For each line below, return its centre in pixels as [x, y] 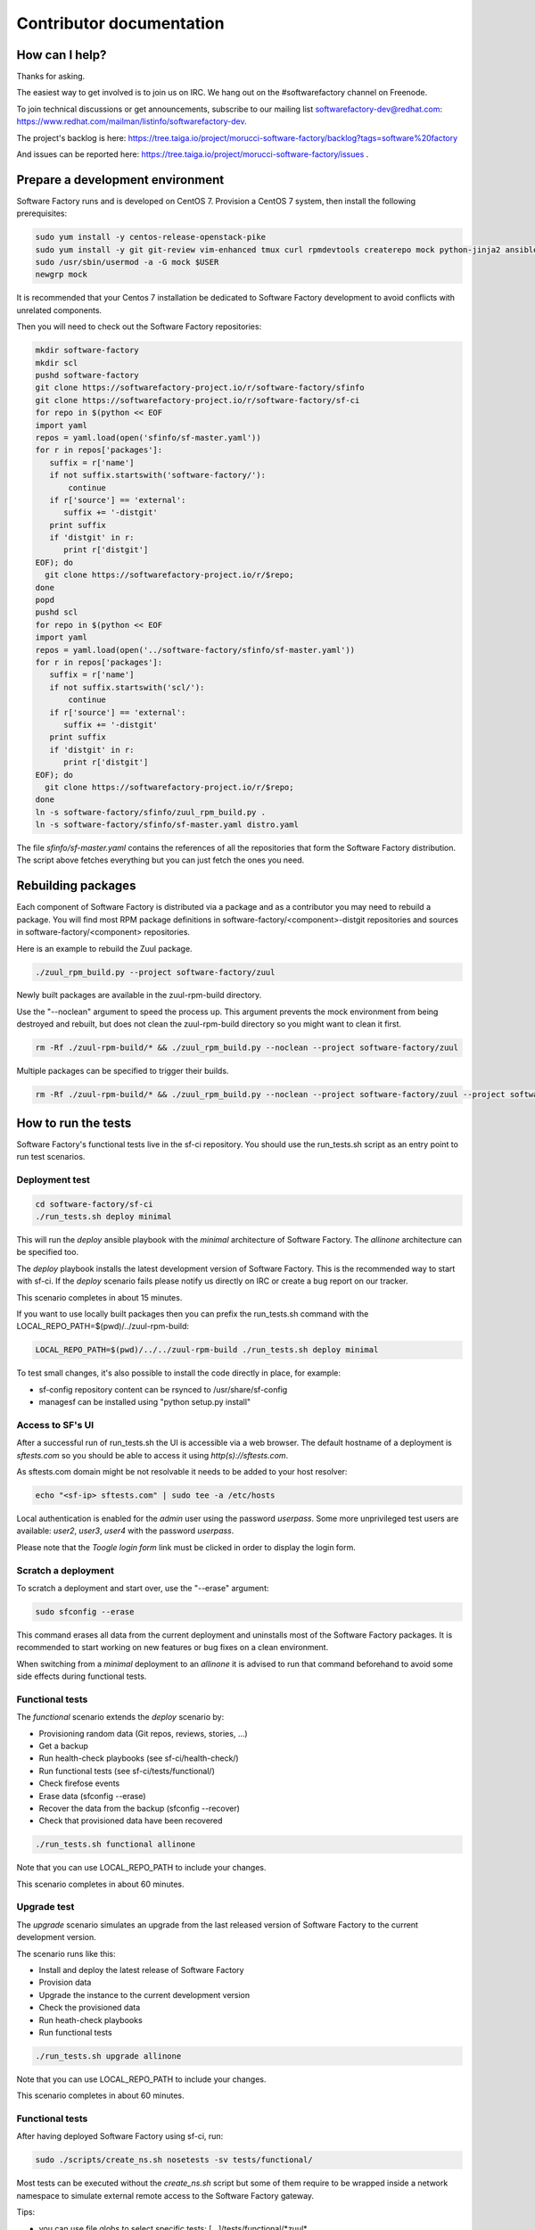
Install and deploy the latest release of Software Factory [141, 1970]
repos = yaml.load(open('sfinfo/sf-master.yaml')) [148, 438]
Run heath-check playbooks [91, 2019]
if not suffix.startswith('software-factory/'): [158, 475]
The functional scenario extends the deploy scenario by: [120, 1717]
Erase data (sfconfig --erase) [92, 1796]
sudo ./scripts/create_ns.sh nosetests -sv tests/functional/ [174, 2160]
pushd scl [57, 612]
